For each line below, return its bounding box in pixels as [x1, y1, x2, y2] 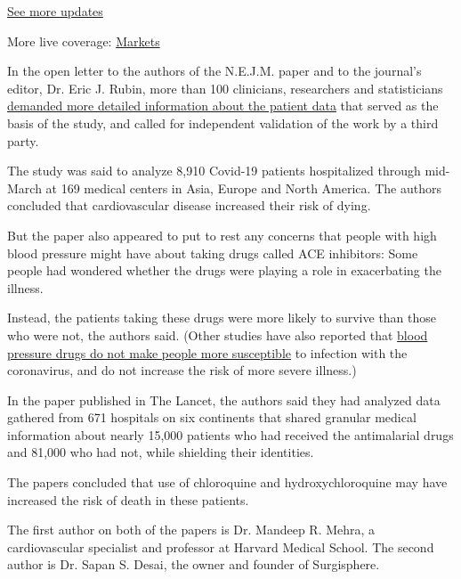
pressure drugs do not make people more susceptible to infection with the [7, 343, 408, 362]
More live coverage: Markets [7, 31, 160, 50]
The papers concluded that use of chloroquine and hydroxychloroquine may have [7, 473, 448, 492]
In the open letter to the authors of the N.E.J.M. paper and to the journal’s [7, 61, 422, 80]
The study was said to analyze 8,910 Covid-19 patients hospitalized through [7, 161, 421, 180]
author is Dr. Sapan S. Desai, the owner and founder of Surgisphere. [7, 555, 380, 574]
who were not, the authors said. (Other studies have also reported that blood [7, 325, 428, 344]
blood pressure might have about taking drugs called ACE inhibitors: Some [7, 243, 418, 262]
